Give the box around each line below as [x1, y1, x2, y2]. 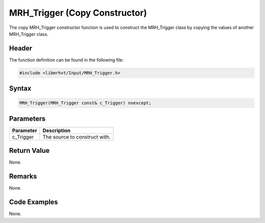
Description [42, 127, 71, 134]
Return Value [9, 147, 50, 155]
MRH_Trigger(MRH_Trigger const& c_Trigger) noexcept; [19, 100, 152, 106]
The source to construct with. [42, 133, 111, 140]
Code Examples [9, 198, 58, 206]
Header [9, 44, 32, 52]
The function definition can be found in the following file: [9, 57, 124, 63]
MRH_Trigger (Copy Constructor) [9, 7, 147, 18]
